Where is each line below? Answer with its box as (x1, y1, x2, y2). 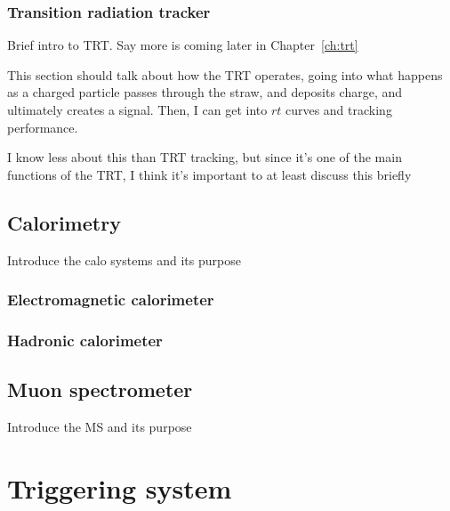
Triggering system (7, 469, 232, 506)
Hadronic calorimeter (7, 328, 163, 351)
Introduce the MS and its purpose (7, 418, 192, 436)
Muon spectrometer (7, 376, 193, 403)
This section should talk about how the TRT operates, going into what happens (7, 65, 443, 84)
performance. (7, 118, 78, 136)
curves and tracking (285, 101, 392, 118)
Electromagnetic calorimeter (7, 288, 214, 311)
